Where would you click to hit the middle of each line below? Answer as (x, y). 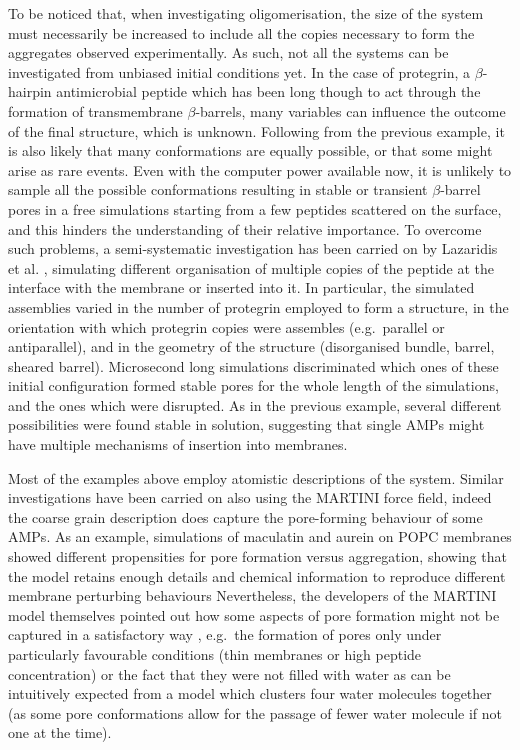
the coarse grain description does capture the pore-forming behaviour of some (245, 516)
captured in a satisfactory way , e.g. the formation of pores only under (225, 634)
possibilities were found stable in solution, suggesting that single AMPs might (246, 424)
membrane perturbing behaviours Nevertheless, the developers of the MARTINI (252, 595)
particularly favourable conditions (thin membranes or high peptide (215, 654)
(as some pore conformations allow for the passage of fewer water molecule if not (255, 712)
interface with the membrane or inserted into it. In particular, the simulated (241, 287)
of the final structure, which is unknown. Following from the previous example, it (256, 130)
